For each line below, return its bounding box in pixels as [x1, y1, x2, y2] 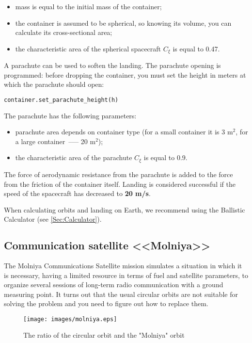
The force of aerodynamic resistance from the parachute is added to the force [4, 169, 233, 179]
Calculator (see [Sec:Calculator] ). [4, 214, 102, 224]
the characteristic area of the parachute [15, 152, 132, 163]
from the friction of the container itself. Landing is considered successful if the [4, 179, 236, 189]
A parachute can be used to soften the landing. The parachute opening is [4, 60, 221, 70]
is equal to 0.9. [143, 152, 188, 163]
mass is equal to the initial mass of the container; [15, 1, 162, 11]
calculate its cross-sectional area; [15, 27, 112, 37]
